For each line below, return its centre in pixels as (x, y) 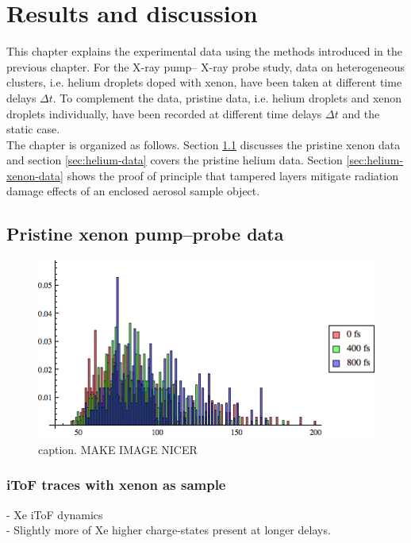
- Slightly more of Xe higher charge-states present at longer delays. (169, 530)
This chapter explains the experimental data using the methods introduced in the (204, 51)
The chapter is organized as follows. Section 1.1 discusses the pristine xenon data (204, 144)
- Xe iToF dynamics (55, 514)
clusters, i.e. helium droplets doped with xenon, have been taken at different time (204, 82)
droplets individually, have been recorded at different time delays (164, 113)
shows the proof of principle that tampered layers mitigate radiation (232, 175)
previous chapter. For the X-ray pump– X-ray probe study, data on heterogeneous (206, 66)
